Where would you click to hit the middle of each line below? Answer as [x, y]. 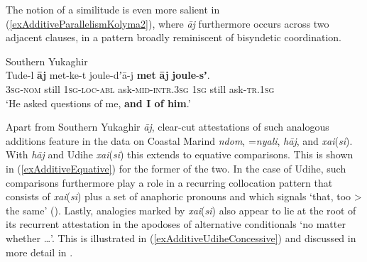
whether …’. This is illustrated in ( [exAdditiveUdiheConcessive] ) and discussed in [181, 238]
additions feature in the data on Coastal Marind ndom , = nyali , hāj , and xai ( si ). [179, 140]
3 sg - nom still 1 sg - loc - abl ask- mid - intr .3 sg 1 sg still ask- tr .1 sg [140, 88]
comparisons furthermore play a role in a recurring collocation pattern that [169, 182]
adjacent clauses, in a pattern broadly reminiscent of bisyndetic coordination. [174, 37]
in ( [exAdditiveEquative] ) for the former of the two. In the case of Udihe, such [176, 168]
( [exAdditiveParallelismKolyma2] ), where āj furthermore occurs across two [168, 23]
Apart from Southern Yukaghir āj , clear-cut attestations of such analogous [168, 127]
